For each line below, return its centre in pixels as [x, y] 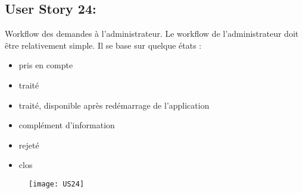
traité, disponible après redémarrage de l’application [114, 105]
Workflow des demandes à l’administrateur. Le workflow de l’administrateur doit [152, 34]
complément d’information [67, 125]
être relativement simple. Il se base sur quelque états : [103, 45]
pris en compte [46, 65]
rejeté [29, 145]
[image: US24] [57, 184]
